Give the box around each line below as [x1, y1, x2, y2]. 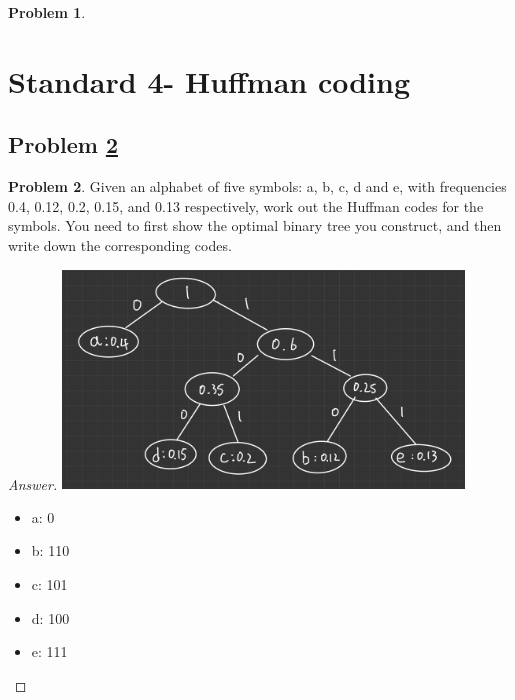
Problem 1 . [8, 2, 86, 22]
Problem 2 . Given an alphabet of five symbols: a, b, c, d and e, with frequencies [8, 176, 507, 197]
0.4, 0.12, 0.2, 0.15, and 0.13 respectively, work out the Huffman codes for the [8, 195, 484, 216]
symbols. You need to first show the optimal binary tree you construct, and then [8, 215, 502, 236]
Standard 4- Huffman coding [8, 60, 411, 101]
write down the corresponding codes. [8, 234, 232, 255]
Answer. [8, 473, 58, 494]
